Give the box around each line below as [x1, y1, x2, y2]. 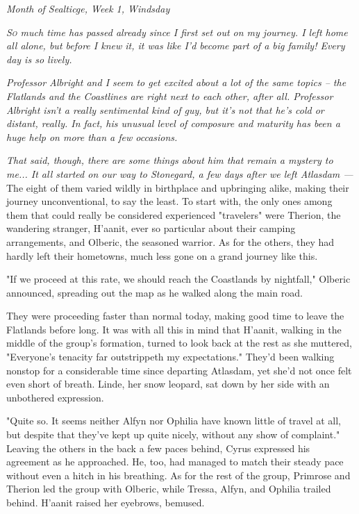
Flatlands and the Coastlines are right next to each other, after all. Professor [6, 88, 333, 103]
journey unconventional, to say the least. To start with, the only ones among [6, 194, 333, 208]
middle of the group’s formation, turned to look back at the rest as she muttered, [6, 335, 352, 350]
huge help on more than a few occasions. [6, 129, 178, 144]
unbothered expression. [6, 390, 104, 404]
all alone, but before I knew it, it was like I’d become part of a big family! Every [6, 38, 345, 53]
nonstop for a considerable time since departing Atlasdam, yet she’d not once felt [6, 363, 352, 377]
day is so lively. [6, 51, 72, 66]
